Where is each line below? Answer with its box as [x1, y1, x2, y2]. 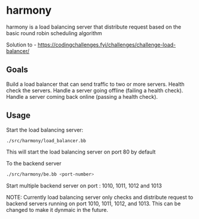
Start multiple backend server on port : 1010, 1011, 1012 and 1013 [6, 182, 162, 189]
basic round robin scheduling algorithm [6, 29, 102, 36]
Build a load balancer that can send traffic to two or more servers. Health [6, 80, 185, 87]
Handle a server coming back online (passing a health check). [6, 93, 158, 100]
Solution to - [6, 41, 37, 48]
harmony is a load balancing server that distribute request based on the [6, 23, 181, 30]
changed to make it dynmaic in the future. [6, 207, 109, 214]
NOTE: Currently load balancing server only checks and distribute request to [6, 194, 194, 201]
